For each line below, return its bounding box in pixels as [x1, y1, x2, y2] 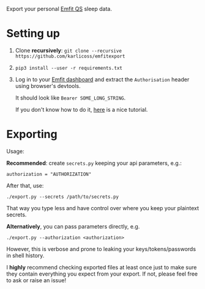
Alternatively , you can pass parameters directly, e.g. [6, 222, 140, 230]
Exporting [6, 128, 58, 141]
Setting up [6, 27, 60, 40]
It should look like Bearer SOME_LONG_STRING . [15, 94, 126, 101]
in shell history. [6, 252, 45, 259]
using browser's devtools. [15, 82, 81, 89]
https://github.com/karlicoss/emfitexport [15, 53, 125, 59]
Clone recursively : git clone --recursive [15, 46, 122, 54]
